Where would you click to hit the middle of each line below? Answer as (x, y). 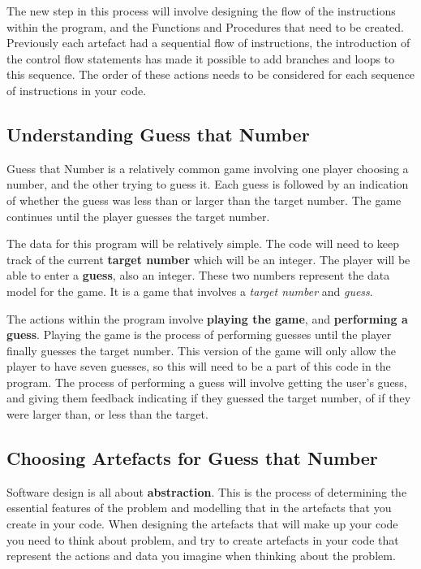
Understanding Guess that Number (158, 134)
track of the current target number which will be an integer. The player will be (208, 259)
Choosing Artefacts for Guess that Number (192, 458)
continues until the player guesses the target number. (138, 216)
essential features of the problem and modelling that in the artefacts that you (199, 508)
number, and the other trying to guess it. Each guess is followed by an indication (208, 184)
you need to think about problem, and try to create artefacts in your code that (203, 539)
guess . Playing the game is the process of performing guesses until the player (199, 334)
